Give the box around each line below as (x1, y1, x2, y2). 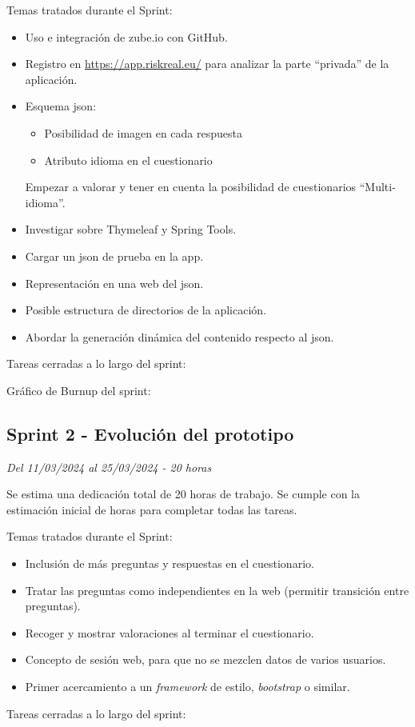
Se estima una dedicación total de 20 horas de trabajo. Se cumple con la (6, 485, 360, 502)
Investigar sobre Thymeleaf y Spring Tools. (25, 221, 237, 238)
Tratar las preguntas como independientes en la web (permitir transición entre (25, 581, 409, 598)
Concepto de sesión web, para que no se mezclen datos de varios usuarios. (25, 651, 386, 668)
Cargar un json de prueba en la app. (25, 247, 204, 264)
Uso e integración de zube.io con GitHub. (25, 28, 228, 45)
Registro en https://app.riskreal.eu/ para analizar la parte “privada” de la (25, 55, 389, 72)
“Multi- (359, 178, 396, 195)
